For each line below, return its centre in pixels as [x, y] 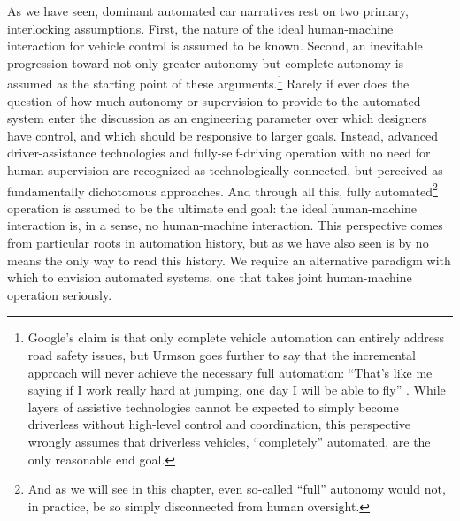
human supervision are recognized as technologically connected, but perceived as [225, 170]
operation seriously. [60, 294]
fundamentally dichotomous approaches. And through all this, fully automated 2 [222, 189]
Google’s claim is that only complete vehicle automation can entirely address [236, 337]
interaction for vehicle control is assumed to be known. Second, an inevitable [215, 46]
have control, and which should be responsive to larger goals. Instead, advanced [223, 135]
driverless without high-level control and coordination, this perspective [219, 424]
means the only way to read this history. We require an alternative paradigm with [229, 260]
